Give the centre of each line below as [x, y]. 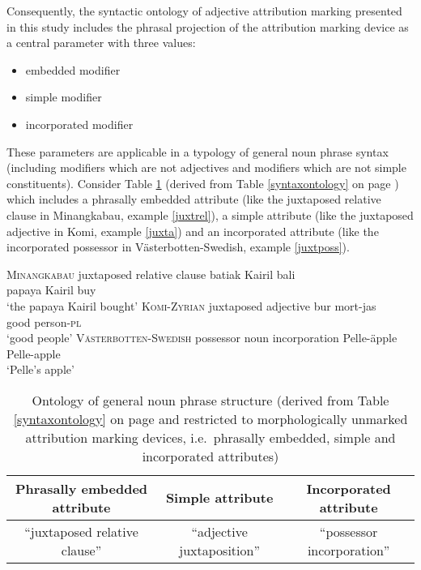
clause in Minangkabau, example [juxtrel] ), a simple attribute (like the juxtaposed [210, 214]
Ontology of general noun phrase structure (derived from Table [210, 400]
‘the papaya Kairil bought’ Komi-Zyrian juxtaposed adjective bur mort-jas [191, 305]
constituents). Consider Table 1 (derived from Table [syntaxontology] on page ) [203, 183]
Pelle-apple [34, 353]
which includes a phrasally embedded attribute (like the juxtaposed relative [194, 199]
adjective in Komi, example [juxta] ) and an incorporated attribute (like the [193, 231]
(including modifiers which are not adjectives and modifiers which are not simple [206, 167]
